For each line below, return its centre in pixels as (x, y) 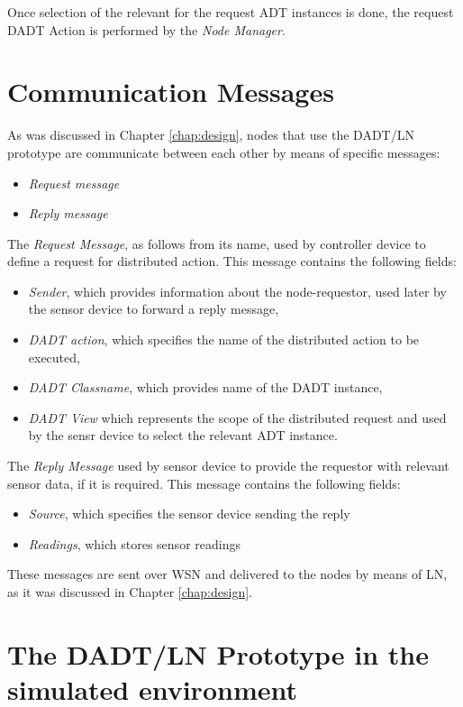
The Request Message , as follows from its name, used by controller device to (217, 243)
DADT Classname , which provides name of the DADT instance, (205, 387)
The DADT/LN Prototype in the (218, 653)
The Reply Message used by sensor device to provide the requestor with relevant (228, 466)
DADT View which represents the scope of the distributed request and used (237, 417)
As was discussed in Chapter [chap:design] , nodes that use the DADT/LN (211, 135)
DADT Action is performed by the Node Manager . (146, 29)
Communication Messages (171, 92)
